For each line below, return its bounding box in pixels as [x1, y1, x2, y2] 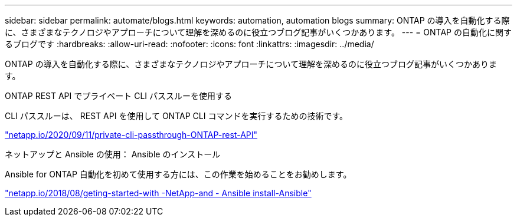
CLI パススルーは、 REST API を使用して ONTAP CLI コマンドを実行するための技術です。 [5, 111, 348, 121]
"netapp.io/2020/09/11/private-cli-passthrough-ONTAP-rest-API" [5, 130, 258, 140]
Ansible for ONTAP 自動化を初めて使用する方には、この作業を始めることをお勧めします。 [5, 169, 352, 179]
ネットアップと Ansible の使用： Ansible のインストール [5, 149, 221, 159]
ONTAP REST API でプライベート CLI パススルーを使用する [5, 91, 233, 101]
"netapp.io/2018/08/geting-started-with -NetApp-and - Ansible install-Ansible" [5, 188, 312, 198]
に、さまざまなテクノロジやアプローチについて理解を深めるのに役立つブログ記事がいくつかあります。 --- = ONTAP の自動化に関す [5, 27, 512, 37]
